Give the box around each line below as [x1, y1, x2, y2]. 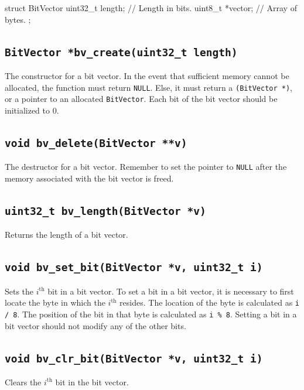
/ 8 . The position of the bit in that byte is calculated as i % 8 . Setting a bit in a [5, 307, 297, 320]
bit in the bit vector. [55, 375, 129, 388]
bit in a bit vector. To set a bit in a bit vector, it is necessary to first [47, 285, 294, 297]
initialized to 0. [5, 104, 59, 116]
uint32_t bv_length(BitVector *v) [5, 204, 206, 217]
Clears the [5, 375, 42, 388]
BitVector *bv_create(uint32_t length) [5, 46, 238, 59]
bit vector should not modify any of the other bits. [5, 319, 186, 331]
